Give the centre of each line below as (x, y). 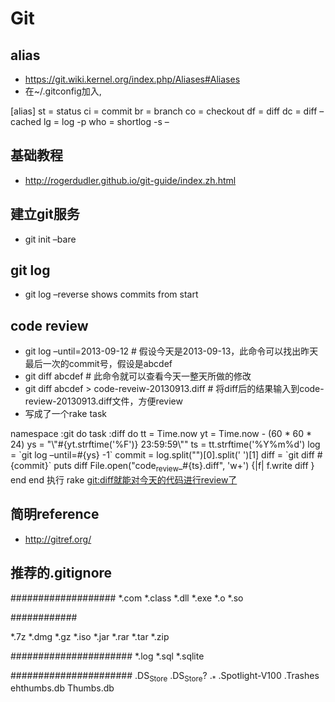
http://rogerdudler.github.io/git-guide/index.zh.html (130, 180)
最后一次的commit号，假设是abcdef (98, 364)
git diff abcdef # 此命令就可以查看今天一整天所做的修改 (138, 376)
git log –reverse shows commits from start (111, 294)
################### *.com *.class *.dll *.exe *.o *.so (127, 598)
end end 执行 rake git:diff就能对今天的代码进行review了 (124, 480)
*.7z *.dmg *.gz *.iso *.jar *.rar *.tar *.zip (90, 636)
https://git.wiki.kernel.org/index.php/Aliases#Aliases (132, 79)
